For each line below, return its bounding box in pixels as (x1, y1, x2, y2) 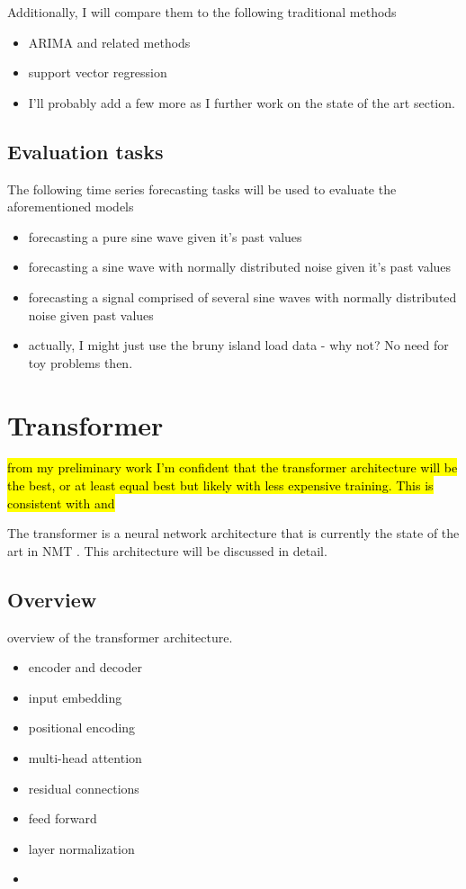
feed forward (28, 809, 97, 828)
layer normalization (28, 839, 135, 858)
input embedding (28, 687, 122, 706)
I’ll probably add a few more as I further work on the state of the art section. (28, 93, 455, 112)
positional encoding (28, 718, 136, 737)
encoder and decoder (28, 658, 142, 677)
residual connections (28, 778, 139, 797)
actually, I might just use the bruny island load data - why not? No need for (28, 336, 449, 355)
